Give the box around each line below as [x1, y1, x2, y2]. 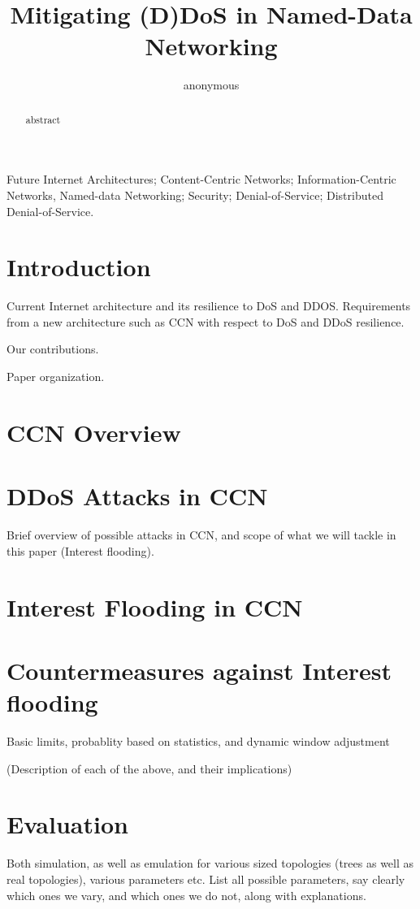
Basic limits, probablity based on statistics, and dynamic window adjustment [6, 733, 390, 750]
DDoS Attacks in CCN [6, 479, 268, 513]
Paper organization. [6, 368, 105, 385]
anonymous [183, 76, 240, 93]
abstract [25, 112, 61, 126]
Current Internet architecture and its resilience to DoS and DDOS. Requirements [6, 297, 411, 314]
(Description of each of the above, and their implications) [6, 760, 292, 777]
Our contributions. [6, 340, 99, 357]
